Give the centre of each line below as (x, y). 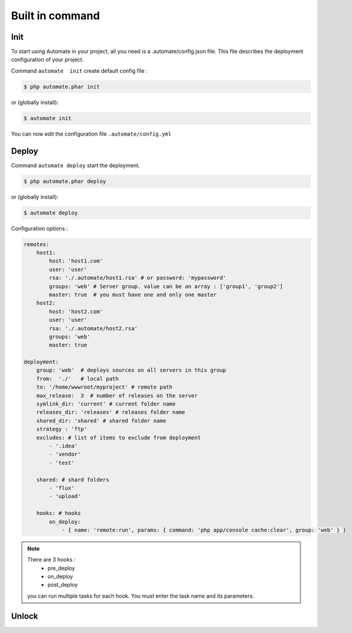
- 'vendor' (65, 454)
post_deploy (63, 585)
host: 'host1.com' (76, 261)
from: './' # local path (78, 379)
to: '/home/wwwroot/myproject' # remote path (104, 387)
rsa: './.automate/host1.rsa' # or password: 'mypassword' (138, 278)
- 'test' (62, 463)
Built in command (55, 16)
